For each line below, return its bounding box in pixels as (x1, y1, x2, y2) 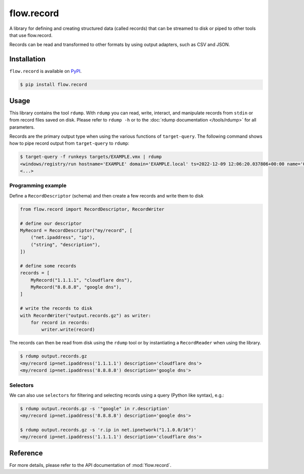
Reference (9, 449, 43, 457)
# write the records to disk (20, 305, 93, 311)
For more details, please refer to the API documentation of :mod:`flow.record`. (9, 462, 172, 468)
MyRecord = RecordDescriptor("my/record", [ (20, 227, 133, 233)
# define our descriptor (20, 220, 82, 226)
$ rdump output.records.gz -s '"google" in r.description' (20, 406, 170, 411)
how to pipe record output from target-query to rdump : (9, 140, 129, 146)
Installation (9, 55, 46, 63)
